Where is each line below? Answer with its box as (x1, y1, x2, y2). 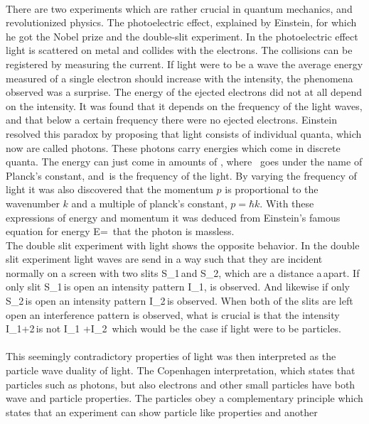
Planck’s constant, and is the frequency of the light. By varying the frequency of (6, 168, 357, 183)
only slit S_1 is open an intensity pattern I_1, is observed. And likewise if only (6, 279, 350, 294)
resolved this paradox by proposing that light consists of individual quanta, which (6, 126, 362, 141)
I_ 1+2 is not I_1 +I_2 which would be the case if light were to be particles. (6, 321, 342, 336)
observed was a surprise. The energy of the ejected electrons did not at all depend (6, 85, 363, 99)
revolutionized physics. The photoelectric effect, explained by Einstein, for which (6, 15, 357, 30)
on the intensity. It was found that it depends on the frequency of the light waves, (6, 98, 363, 113)
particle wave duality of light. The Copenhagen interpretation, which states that (6, 363, 355, 378)
